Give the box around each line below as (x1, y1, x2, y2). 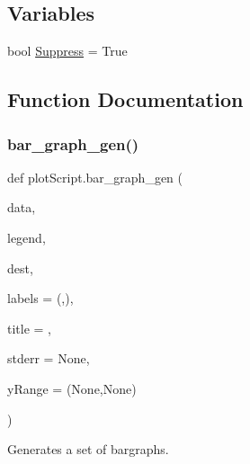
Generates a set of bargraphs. (7, 440, 169, 459)
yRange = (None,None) (7, 379, 137, 397)
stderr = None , (7, 349, 90, 368)
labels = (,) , (7, 289, 74, 308)
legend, (7, 228, 46, 246)
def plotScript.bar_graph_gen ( (7, 167, 183, 186)
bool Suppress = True (7, 41, 128, 60)
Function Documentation (7, 85, 244, 113)
